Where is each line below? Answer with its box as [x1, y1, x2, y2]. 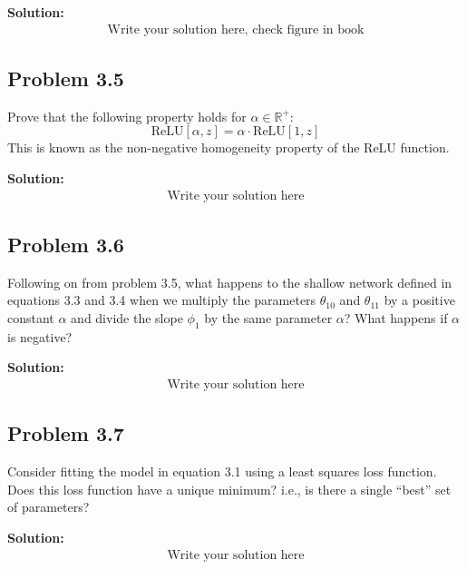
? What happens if [344, 309, 448, 328]
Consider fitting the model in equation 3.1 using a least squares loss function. [7, 462, 437, 481]
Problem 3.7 [7, 419, 124, 447]
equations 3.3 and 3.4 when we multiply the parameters [7, 290, 316, 309]
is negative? [7, 327, 73, 346]
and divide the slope [71, 309, 183, 328]
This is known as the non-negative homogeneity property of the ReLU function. [7, 138, 450, 157]
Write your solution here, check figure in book [107, 23, 365, 36]
